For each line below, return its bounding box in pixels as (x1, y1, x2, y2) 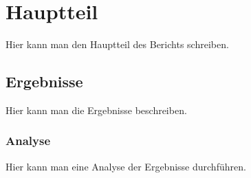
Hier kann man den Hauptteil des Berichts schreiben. (6, 37, 229, 52)
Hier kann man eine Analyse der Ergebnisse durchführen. (6, 159, 246, 173)
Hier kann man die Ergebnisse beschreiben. (6, 102, 187, 117)
